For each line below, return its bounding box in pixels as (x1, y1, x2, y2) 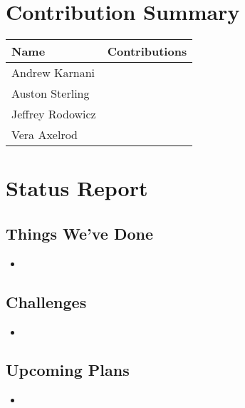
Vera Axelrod (11, 126, 78, 143)
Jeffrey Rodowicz (11, 106, 96, 123)
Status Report (6, 173, 148, 203)
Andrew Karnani (11, 64, 95, 81)
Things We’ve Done (6, 222, 153, 244)
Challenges (6, 290, 87, 312)
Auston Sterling (11, 85, 90, 102)
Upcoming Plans (6, 359, 130, 381)
